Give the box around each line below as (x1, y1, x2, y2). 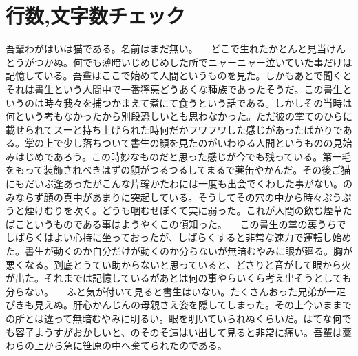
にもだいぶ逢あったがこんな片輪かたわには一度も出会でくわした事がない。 (6, 176, 343, 191)
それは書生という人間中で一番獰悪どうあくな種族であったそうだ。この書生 (6, 81, 343, 96)
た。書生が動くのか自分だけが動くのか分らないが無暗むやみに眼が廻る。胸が (6, 244, 352, 258)
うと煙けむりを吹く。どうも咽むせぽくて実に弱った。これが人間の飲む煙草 (6, 203, 343, 218)
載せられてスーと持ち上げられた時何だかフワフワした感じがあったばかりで (6, 122, 343, 136)
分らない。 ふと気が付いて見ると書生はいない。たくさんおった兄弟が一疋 (6, 284, 346, 298)
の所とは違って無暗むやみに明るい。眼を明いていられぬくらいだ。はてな (6, 311, 333, 325)
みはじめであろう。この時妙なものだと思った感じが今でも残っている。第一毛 (6, 149, 352, 163)
